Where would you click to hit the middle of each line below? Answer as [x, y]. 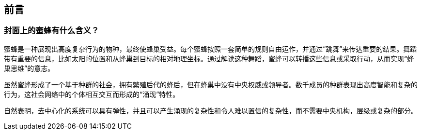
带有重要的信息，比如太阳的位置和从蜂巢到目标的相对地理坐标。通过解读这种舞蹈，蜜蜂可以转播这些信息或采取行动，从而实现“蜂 [209, 58]
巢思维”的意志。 [29, 68]
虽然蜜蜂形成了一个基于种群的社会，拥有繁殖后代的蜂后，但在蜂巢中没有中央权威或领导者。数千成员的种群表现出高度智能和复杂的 [211, 84]
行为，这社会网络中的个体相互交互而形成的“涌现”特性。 [92, 94]
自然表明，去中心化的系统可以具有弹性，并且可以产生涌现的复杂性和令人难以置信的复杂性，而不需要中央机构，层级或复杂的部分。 [211, 110]
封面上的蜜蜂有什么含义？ [52, 31]
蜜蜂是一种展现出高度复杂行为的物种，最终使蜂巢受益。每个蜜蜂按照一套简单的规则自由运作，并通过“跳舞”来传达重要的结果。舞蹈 [210, 49]
